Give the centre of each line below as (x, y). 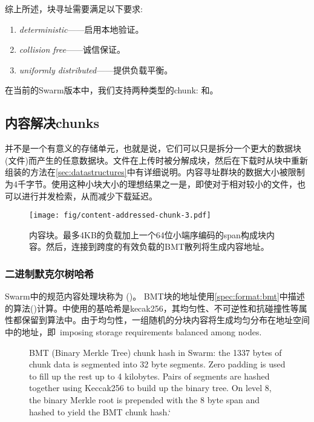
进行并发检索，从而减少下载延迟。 (89, 196)
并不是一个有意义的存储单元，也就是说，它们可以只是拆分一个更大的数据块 (153, 148)
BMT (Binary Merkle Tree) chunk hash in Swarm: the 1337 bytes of (155, 352)
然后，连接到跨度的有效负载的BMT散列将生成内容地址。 (157, 246)
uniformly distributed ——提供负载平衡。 (96, 69)
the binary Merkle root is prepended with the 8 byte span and (145, 399)
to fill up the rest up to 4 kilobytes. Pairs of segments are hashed (149, 376)
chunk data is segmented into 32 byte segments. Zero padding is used (157, 364)
